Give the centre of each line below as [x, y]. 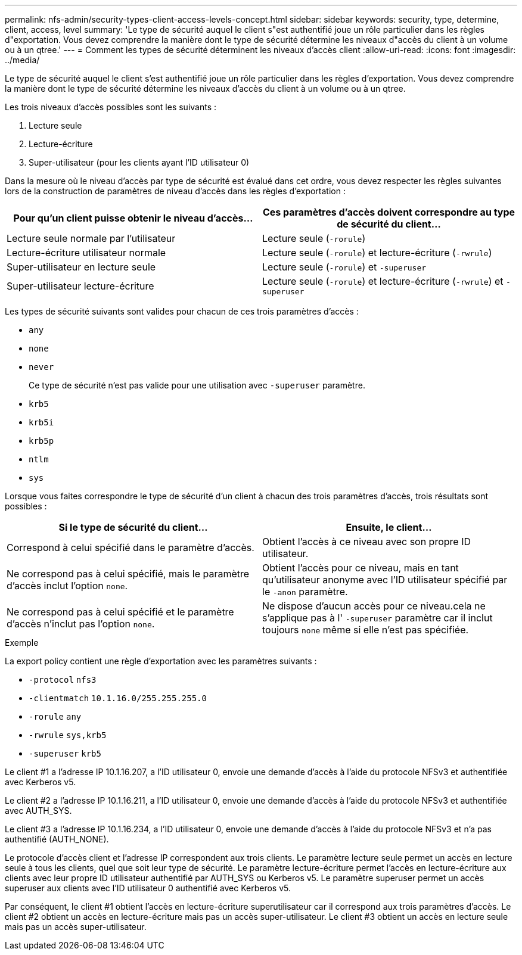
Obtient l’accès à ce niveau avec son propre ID [366, 542]
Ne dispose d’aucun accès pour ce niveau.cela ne [374, 606]
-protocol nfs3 [63, 680]
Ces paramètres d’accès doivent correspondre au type [389, 212]
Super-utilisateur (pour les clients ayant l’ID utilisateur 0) [139, 162]
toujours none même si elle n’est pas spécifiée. [366, 630]
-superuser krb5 [65, 754]
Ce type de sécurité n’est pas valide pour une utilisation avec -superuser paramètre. [197, 385]
